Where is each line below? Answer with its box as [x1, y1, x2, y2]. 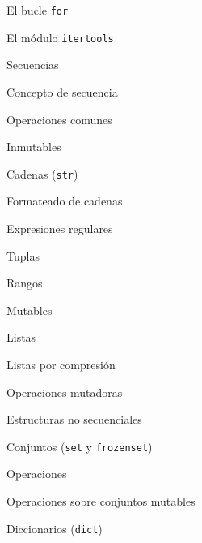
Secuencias [6, 56, 59, 73]
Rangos [6, 274, 43, 291]
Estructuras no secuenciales [6, 411, 142, 428]
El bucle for [6, 2, 69, 18]
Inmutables [6, 138, 61, 155]
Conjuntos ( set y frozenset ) [6, 437, 153, 455]
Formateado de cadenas [6, 192, 123, 209]
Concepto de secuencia [6, 83, 118, 100]
